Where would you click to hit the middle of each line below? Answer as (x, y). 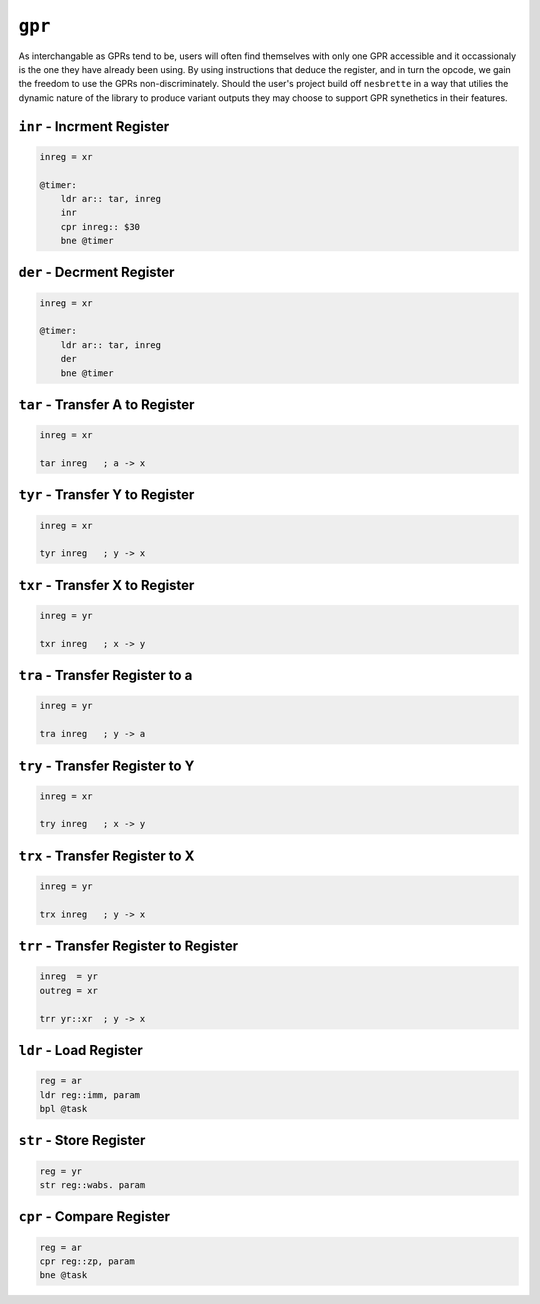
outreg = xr (69, 990)
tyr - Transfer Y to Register (106, 495)
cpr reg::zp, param (87, 1261)
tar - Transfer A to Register (106, 405)
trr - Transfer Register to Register (128, 946)
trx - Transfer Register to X (106, 855)
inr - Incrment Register (94, 126)
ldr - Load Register (81, 1050)
